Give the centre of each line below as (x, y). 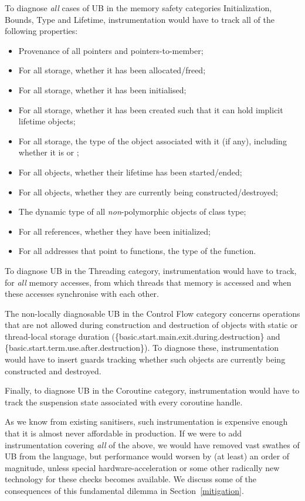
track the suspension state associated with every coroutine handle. (124, 402)
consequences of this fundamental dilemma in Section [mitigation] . (124, 490)
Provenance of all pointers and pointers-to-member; (111, 50)
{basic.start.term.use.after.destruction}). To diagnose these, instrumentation (142, 348)
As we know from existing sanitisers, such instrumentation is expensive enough (146, 422)
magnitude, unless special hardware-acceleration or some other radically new (142, 467)
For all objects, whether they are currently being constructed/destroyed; (148, 192)
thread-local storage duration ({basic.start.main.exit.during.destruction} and (143, 336)
